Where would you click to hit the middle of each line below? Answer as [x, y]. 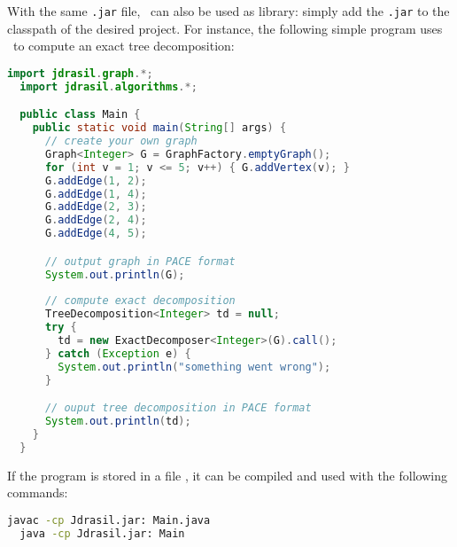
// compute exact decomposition [140, 301]
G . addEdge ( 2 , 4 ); [96, 220]
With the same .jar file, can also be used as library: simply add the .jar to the [228, 11]
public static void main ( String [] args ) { [159, 128]
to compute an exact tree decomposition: [124, 46]
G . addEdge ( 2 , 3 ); [96, 207]
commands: [38, 492]
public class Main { [80, 115]
